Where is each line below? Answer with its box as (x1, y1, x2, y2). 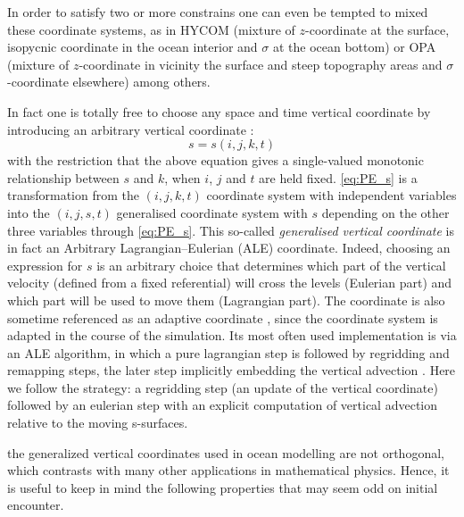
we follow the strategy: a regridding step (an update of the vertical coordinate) (7, 378, 438, 396)
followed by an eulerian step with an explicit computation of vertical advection (7, 396, 438, 414)
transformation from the (7, 186, 139, 204)
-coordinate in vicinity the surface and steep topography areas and (79, 54, 443, 73)
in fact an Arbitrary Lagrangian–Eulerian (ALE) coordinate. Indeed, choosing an (7, 238, 451, 257)
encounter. (7, 496, 64, 514)
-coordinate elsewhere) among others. (7, 72, 211, 91)
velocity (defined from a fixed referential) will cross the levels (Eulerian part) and (7, 273, 452, 292)
